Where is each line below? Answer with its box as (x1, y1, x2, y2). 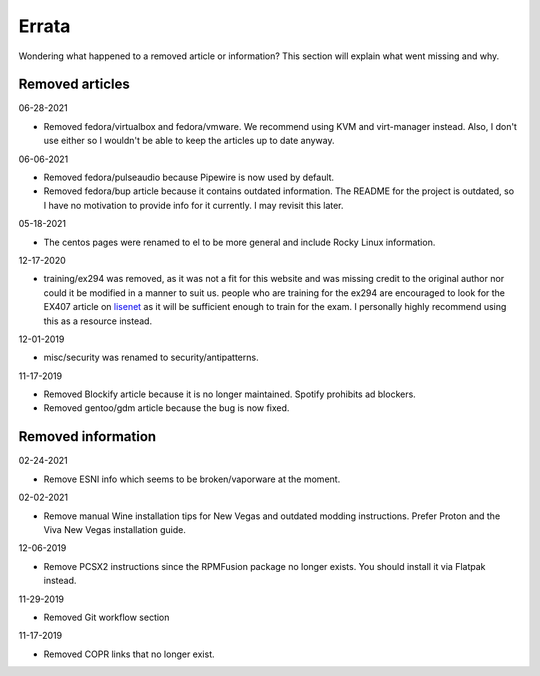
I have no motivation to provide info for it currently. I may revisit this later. (43, 199, 344, 211)
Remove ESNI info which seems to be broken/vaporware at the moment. (43, 473, 341, 485)
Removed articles (18, 76, 130, 93)
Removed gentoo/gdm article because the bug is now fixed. (43, 402, 290, 414)
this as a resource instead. (43, 315, 153, 327)
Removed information (18, 428, 157, 445)
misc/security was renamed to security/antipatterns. (43, 351, 259, 364)
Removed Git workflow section (43, 611, 170, 623)
